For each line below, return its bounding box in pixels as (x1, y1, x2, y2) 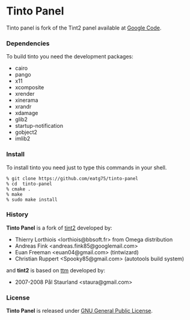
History (6, 210, 29, 219)
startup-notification (14, 122, 63, 130)
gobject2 (14, 128, 38, 136)
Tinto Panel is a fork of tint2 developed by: (6, 224, 112, 231)
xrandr (14, 103, 32, 110)
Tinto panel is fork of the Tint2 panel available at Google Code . (6, 24, 162, 31)
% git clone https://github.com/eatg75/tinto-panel (6, 175, 138, 181)
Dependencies (6, 39, 50, 48)
